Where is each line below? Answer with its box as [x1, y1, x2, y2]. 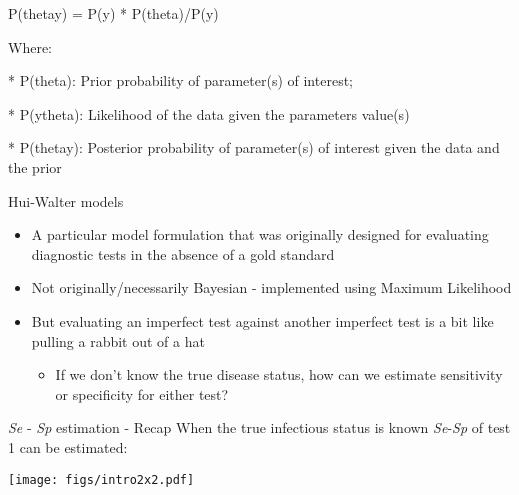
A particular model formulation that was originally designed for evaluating [31, 224, 489, 245]
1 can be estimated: [8, 436, 128, 457]
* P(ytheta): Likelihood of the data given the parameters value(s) [8, 103, 410, 124]
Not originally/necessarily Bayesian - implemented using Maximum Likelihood [31, 277, 512, 298]
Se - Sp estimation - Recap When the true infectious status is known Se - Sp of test [8, 417, 511, 438]
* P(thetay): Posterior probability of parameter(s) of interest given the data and [8, 137, 500, 158]
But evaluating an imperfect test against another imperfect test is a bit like [31, 310, 494, 331]
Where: [8, 36, 52, 57]
